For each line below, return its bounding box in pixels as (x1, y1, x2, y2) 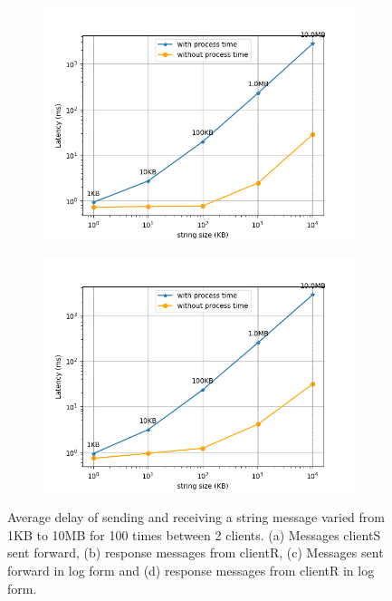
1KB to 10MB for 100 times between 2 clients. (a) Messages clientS (7, 525, 381, 544)
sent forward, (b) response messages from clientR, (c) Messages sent (7, 543, 384, 562)
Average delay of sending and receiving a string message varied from (7, 508, 385, 527)
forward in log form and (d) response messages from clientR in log (7, 560, 375, 579)
